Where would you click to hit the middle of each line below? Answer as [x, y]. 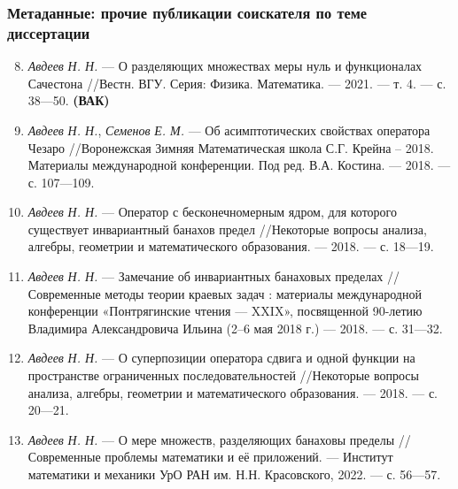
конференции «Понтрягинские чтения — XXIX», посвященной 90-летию [225, 311]
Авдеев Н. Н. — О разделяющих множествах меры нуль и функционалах [225, 66]
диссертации [49, 32]
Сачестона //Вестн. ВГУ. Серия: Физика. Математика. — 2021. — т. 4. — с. [237, 83]
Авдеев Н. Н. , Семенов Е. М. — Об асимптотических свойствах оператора [229, 130]
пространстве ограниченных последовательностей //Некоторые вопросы [223, 375]
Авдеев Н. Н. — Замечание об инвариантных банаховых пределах [206, 276]
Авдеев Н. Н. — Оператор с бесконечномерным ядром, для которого [212, 212]
